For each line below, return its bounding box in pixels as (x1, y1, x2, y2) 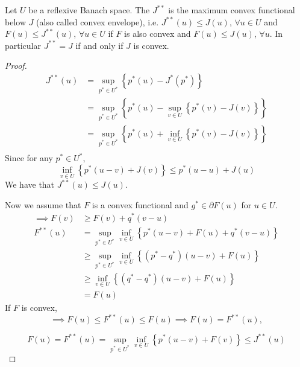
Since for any (5, 152, 53, 164)
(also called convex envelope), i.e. (36, 15, 159, 28)
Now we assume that (5, 198, 81, 211)
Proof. (5, 59, 27, 72)
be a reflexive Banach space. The (28, 4, 150, 16)
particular (5, 39, 41, 51)
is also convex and (124, 27, 191, 40)
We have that (5, 178, 55, 191)
